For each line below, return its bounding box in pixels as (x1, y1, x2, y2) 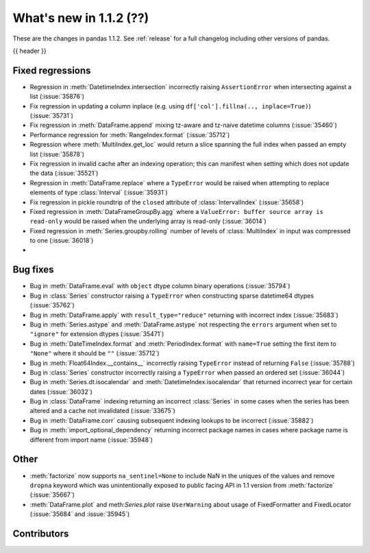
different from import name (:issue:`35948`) (29, 436, 153, 444)
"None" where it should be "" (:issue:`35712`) (29, 349, 160, 357)
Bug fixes (12, 264, 54, 276)
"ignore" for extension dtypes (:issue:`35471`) (29, 330, 164, 338)
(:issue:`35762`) (29, 301, 75, 309)
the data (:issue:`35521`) (29, 169, 99, 178)
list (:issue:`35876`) (29, 93, 85, 101)
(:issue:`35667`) (29, 491, 75, 499)
